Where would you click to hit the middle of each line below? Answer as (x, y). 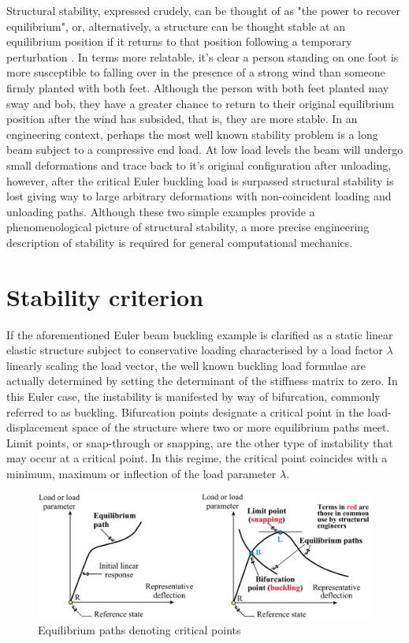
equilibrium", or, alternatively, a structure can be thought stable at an (176, 26)
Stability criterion (105, 296)
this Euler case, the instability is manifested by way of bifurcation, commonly (193, 396)
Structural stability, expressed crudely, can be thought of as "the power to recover (204, 10)
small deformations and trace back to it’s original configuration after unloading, (199, 164)
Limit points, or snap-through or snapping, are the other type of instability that (200, 442)
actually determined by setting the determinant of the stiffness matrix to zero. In (202, 381)
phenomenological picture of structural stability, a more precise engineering (188, 227)
